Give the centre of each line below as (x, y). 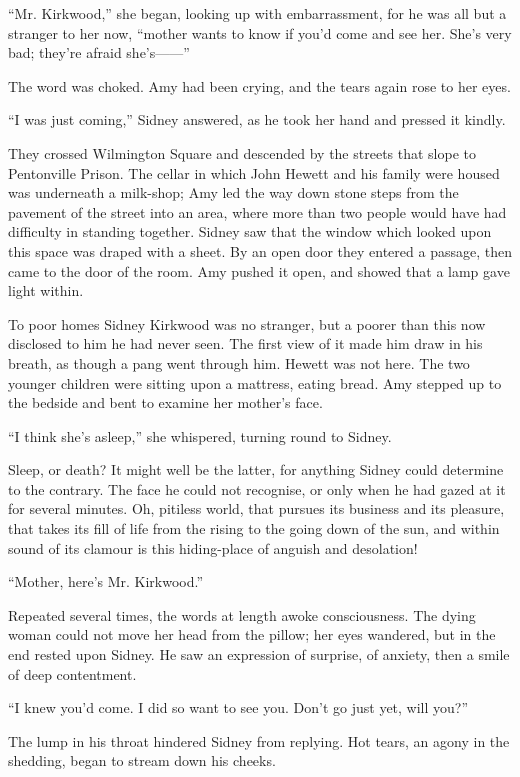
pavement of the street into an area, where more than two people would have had (257, 211)
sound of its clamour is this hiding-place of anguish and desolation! (213, 547)
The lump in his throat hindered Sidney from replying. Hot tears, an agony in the (259, 740)
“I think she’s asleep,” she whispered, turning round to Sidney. (200, 435)
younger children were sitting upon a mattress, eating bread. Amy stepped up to (255, 382)
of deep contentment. (72, 673)
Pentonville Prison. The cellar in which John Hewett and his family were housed (254, 172)
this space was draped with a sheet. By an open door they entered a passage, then (260, 250)
